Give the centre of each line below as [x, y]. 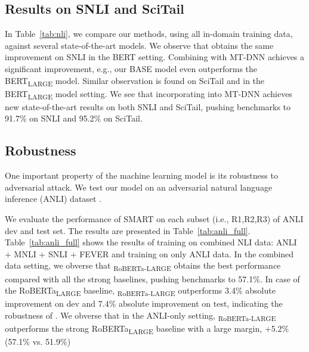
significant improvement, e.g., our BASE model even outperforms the [131, 68]
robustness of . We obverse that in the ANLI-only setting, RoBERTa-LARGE [140, 316]
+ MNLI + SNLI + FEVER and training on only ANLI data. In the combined [149, 253]
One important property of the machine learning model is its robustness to [141, 175]
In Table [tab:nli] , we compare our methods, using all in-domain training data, [149, 34]
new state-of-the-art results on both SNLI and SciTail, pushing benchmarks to [148, 106]
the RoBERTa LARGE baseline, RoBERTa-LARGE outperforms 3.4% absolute [140, 291]
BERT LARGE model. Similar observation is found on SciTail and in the [135, 81]
